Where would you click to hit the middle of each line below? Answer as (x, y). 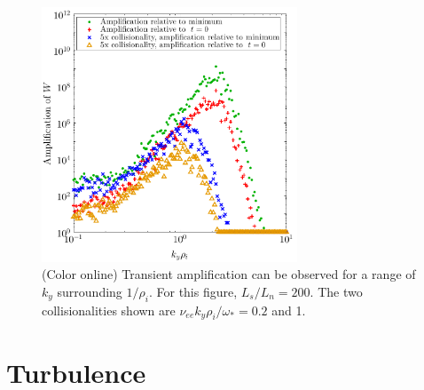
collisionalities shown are (109, 310)
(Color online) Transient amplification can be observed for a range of (229, 274)
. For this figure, (193, 291)
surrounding (90, 291)
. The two (336, 291)
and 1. (289, 310)
